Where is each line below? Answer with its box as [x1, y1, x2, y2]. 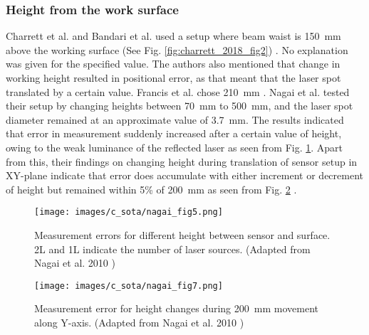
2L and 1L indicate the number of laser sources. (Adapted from [34, 241, 311, 256]
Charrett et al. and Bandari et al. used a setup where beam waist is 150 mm [6, 28, 341, 43]
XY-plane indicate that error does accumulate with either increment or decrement [6, 168, 363, 183]
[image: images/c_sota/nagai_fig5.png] [34, 207, 223, 218]
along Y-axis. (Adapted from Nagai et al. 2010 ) [34, 315, 244, 330]
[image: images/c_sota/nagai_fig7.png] [34, 280, 223, 291]
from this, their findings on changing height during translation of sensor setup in [6, 154, 358, 169]
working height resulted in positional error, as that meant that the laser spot [6, 70, 341, 85]
